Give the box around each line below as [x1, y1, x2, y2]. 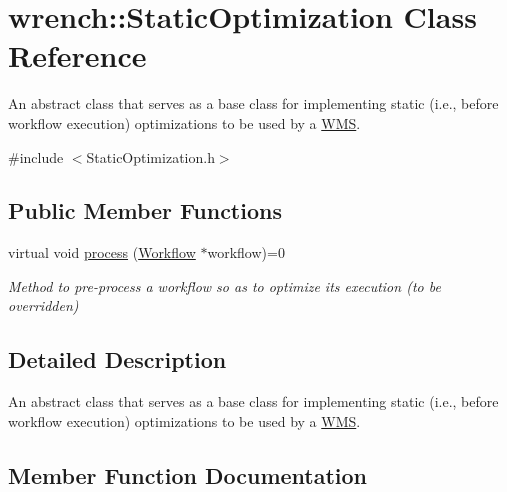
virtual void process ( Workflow [8, 242, 196, 263]
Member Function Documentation [8, 459, 368, 490]
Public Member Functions [8, 195, 282, 226]
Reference [8, 35, 147, 76]
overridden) [8, 295, 79, 316]
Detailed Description [8, 344, 227, 375]
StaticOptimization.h [86, 146, 215, 167]
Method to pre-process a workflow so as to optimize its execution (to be [8, 275, 441, 296]
